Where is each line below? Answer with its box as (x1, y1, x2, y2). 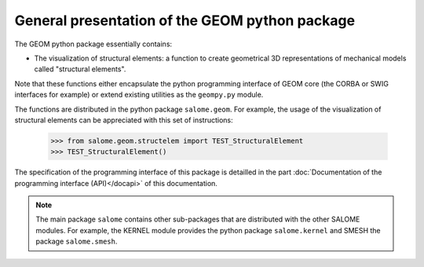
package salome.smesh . (35, 236, 118, 247)
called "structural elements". (34, 64, 126, 74)
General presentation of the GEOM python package (14, 12, 356, 29)
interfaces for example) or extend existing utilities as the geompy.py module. (14, 90, 264, 100)
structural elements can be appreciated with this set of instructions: (14, 115, 233, 125)
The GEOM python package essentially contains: (14, 39, 173, 49)
